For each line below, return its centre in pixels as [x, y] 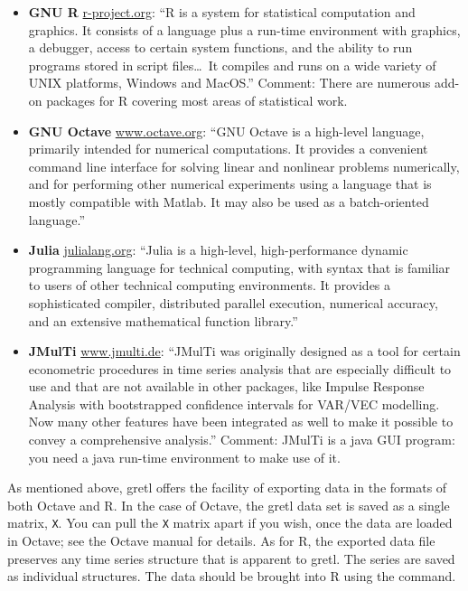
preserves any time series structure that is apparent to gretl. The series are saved [231, 558]
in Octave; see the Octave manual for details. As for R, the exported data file [221, 541]
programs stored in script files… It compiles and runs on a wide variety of [232, 65]
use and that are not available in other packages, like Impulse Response [226, 386]
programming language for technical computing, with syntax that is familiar [239, 267]
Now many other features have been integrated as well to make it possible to [241, 422]
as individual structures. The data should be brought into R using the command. [232, 576]
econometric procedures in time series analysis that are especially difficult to [240, 368]
